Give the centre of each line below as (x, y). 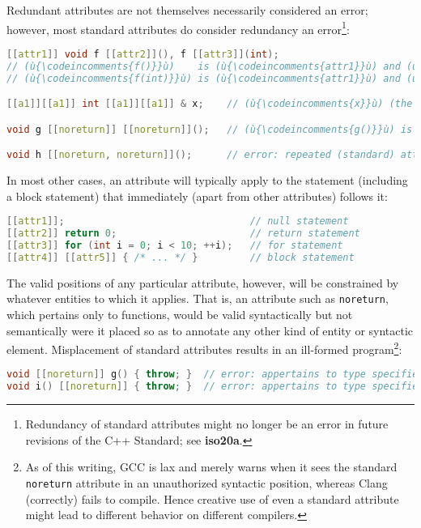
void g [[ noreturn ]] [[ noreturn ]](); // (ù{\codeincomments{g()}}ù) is (210, 129)
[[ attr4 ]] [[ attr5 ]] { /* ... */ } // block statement (181, 257)
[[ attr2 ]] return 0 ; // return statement (183, 234)
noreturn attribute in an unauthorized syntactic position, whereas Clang (206, 482)
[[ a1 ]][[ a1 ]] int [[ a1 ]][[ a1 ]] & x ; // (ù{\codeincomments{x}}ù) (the (210, 104)
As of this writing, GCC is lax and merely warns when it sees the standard (211, 467)
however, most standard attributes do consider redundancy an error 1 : (178, 28)
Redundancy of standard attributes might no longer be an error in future (207, 424)
